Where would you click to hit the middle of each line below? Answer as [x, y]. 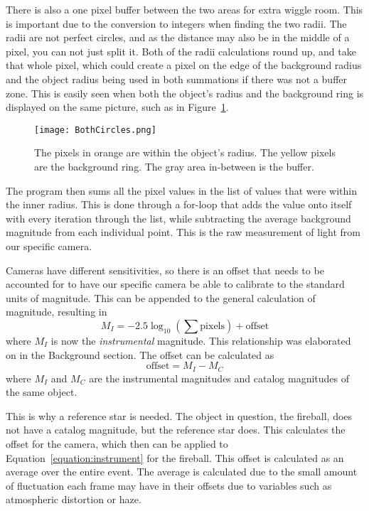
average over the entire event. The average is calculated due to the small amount [182, 472]
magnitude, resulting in [57, 312]
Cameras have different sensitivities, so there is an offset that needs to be [165, 270]
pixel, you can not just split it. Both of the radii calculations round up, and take [181, 51]
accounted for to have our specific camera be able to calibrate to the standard [175, 284]
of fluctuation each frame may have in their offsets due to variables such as [169, 485]
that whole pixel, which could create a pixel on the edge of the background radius [184, 65]
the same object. [42, 392]
